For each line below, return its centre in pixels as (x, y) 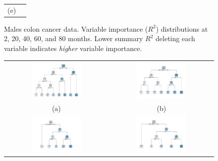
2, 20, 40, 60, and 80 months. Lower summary (74, 38)
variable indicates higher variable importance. (73, 48)
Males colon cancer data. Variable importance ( (76, 28)
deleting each (175, 38)
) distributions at (182, 28)
